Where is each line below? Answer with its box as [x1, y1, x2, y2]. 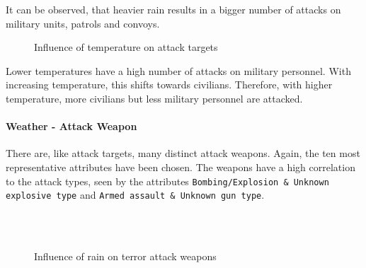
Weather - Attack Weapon [6, 119, 137, 134]
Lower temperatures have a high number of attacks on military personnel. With [6, 63, 351, 78]
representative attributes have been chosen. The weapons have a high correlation [6, 159, 355, 174]
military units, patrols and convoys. [6, 16, 160, 30]
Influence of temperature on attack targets [34, 40, 218, 54]
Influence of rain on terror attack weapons [34, 249, 217, 264]
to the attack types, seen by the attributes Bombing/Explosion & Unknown [6, 173, 329, 188]
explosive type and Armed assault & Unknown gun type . [6, 187, 265, 202]
